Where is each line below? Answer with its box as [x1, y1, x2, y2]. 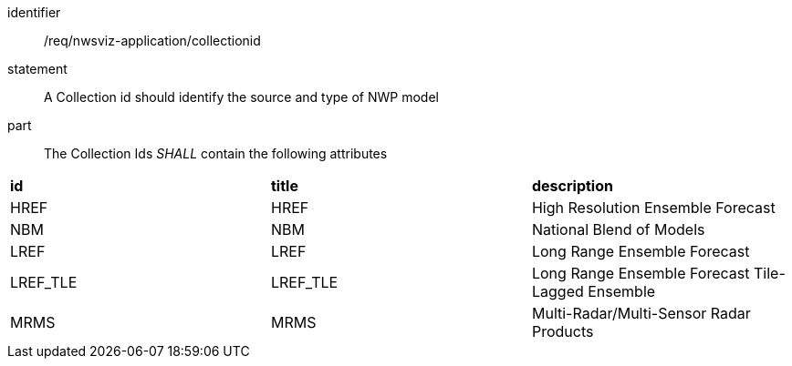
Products [531, 322, 594, 341]
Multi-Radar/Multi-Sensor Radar [531, 304, 751, 322]
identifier [7, 5, 61, 20]
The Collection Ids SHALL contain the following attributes [44, 146, 388, 161]
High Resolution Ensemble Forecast [531, 198, 776, 217]
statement [7, 61, 68, 76]
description [531, 177, 613, 195]
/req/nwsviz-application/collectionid [44, 33, 261, 48]
